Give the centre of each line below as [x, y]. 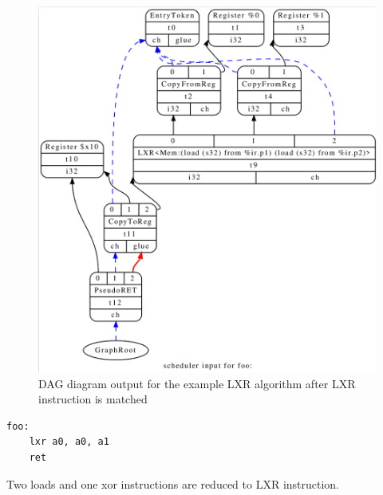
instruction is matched [93, 399]
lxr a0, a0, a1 [69, 442]
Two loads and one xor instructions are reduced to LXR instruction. [173, 483]
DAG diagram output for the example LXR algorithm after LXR [197, 383]
